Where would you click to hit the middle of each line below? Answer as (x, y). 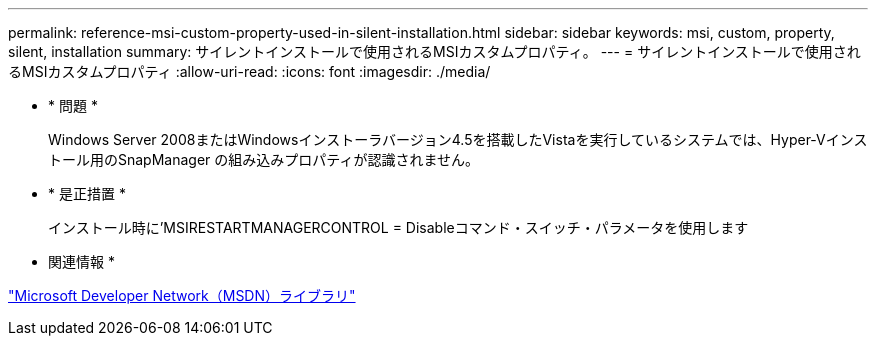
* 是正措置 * (87, 193)
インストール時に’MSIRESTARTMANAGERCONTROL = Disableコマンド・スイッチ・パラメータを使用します (398, 227)
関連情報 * (81, 261)
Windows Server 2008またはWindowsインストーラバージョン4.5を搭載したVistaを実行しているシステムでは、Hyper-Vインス (458, 139)
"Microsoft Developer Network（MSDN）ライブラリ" (182, 295)
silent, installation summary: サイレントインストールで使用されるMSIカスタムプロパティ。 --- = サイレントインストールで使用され (434, 51)
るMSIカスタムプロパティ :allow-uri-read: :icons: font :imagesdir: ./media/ (249, 71)
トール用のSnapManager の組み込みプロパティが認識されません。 (264, 159)
